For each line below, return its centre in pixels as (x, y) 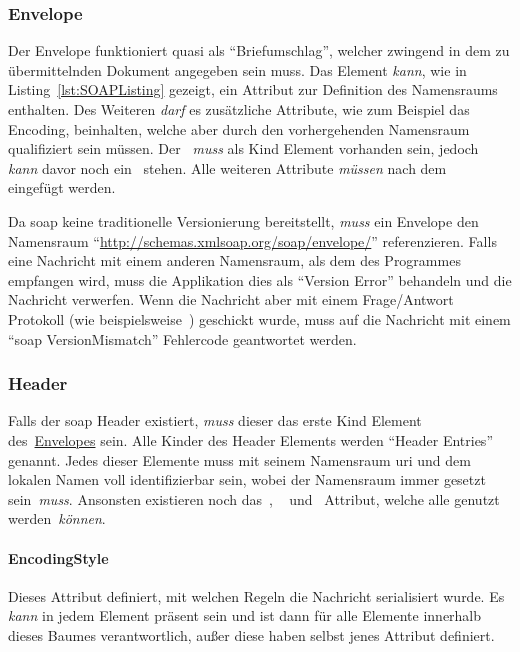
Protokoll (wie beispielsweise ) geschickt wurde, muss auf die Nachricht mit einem (259, 318)
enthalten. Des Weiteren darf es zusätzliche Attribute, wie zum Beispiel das (239, 109)
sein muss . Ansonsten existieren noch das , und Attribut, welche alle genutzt (254, 498)
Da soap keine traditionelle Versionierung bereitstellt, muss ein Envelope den (243, 220)
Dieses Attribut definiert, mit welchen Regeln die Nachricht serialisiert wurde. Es (256, 595)
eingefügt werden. (62, 187)
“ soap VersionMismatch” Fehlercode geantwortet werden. (182, 338)
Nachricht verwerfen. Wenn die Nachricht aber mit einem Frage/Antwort (231, 299)
